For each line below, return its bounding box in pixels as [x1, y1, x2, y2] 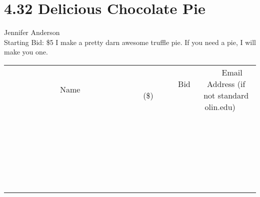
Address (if [207, 77, 245, 89]
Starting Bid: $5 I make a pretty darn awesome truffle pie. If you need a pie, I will [4, 36, 256, 47]
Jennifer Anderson [4, 27, 60, 37]
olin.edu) [204, 100, 235, 112]
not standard [203, 89, 249, 101]
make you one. [4, 46, 48, 57]
